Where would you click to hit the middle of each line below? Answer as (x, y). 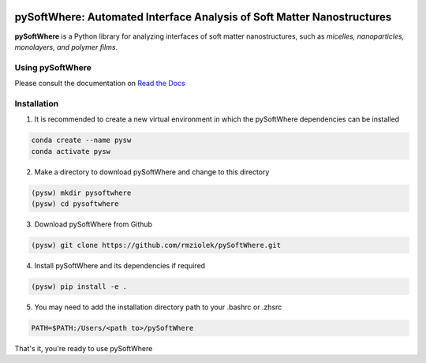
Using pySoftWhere (53, 67)
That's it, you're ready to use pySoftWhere (84, 348)
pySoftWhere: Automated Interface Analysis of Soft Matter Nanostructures (203, 17)
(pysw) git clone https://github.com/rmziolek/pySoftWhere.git (156, 245)
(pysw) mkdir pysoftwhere (81, 193)
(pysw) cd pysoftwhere (75, 204)
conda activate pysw (71, 151)
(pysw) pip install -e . (79, 286)
